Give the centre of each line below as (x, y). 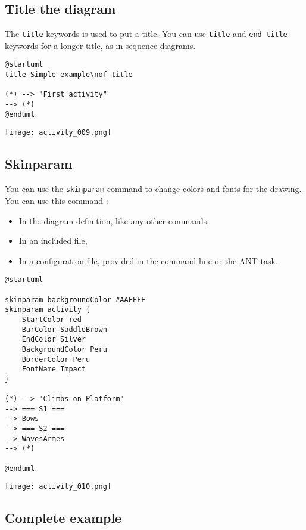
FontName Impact (54, 369)
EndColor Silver (54, 340)
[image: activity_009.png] (58, 133)
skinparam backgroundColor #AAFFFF (75, 300)
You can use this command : (57, 200)
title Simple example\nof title (69, 75)
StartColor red (51, 319)
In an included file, (53, 241)
